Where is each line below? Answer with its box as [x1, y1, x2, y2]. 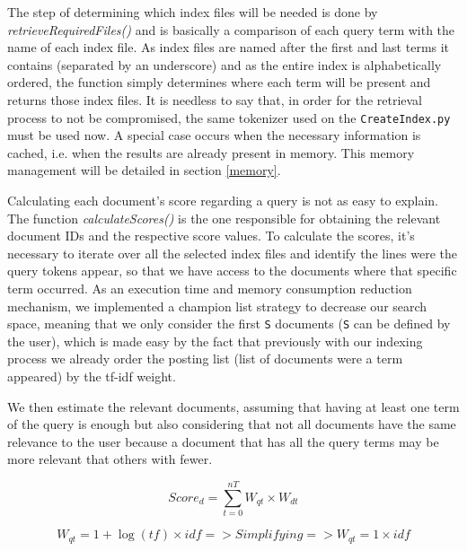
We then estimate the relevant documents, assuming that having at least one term [7, 397, 460, 415]
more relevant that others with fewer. [7, 450, 213, 468]
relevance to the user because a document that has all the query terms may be [7, 432, 439, 450]
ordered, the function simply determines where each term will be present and [7, 73, 431, 92]
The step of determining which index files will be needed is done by [7, 3, 378, 21]
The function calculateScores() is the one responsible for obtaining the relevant [7, 208, 441, 227]
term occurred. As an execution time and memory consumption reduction [7, 278, 412, 297]
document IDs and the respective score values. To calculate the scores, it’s [7, 226, 415, 245]
